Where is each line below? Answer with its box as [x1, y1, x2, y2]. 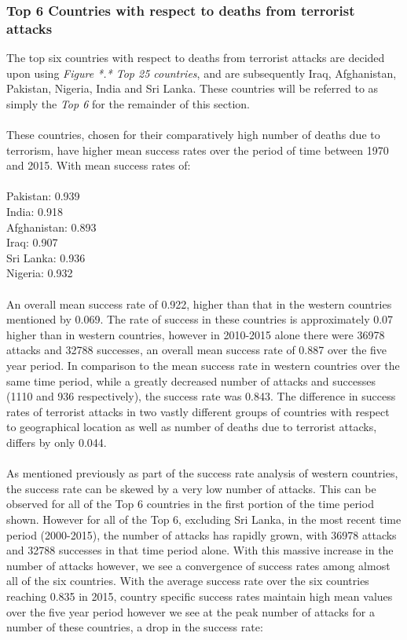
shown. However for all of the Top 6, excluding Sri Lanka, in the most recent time [6, 510, 401, 527]
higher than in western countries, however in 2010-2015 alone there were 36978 [6, 326, 385, 342]
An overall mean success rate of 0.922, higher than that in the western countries [6, 295, 392, 312]
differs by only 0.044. [6, 433, 107, 450]
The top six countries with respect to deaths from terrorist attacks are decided [6, 49, 385, 66]
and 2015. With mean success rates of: [6, 157, 191, 174]
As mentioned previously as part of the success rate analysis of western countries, [6, 465, 398, 481]
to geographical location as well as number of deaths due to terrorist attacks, [6, 419, 377, 435]
